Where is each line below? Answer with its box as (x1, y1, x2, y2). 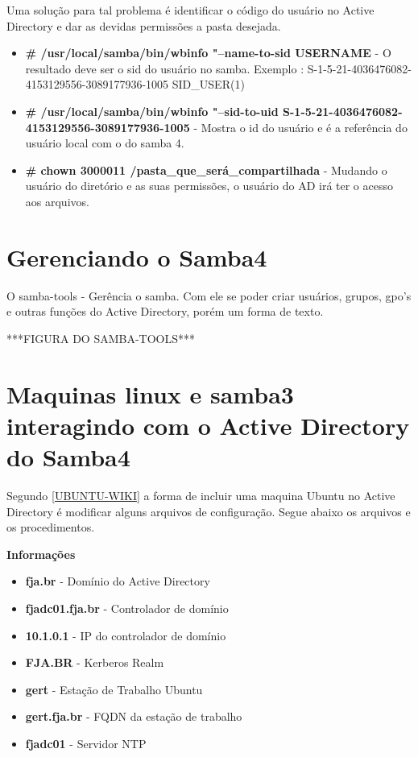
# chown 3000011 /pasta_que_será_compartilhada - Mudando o (25, 161, 387, 178)
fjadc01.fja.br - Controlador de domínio (25, 599, 229, 616)
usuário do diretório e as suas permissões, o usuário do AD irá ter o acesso (25, 177, 393, 194)
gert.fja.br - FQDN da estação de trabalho (25, 708, 242, 725)
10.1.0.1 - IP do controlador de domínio (25, 627, 226, 643)
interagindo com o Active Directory (6, 408, 410, 441)
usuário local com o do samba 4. (25, 134, 184, 151)
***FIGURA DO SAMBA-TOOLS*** (6, 329, 196, 346)
